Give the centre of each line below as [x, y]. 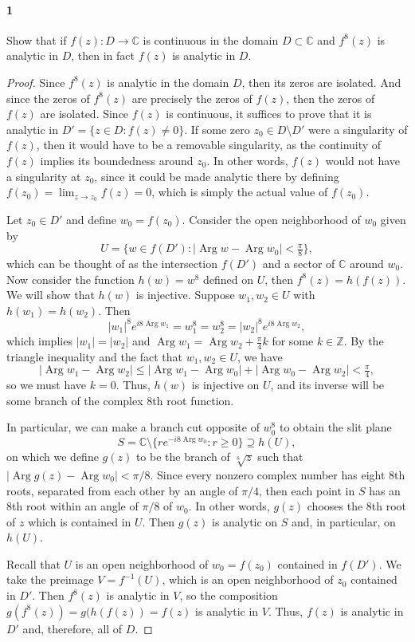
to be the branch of [183, 457]
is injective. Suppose [185, 295]
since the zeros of [48, 98]
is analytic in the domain [168, 82]
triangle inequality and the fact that [94, 356]
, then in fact [103, 55]
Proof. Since [36, 82]
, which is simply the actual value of [240, 192]
